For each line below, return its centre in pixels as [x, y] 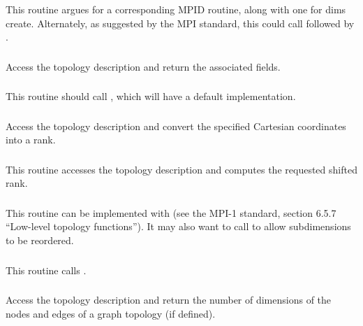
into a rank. [31, 140]
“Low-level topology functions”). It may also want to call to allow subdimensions [178, 226]
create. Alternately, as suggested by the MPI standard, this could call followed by [180, 23]
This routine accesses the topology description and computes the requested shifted [181, 169]
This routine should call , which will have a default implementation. [151, 96]
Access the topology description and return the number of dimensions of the [169, 300]
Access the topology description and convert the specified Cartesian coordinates [176, 126]
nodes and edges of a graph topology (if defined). [111, 313]
